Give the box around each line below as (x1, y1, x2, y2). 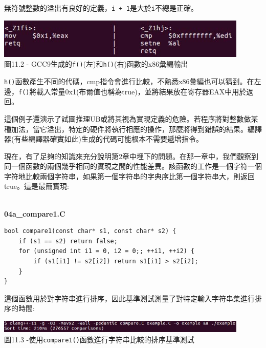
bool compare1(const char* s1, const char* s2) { (4, 227, 176, 235)
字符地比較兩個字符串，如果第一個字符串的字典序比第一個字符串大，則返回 (4, 170, 255, 181)
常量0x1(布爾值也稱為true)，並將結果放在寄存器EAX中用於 (51, 86, 247, 96)
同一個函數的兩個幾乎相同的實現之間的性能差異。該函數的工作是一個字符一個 (4, 161, 262, 171)
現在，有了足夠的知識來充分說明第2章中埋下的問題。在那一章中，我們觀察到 (4, 150, 258, 161)
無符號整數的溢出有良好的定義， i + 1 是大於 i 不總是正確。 (4, 3, 198, 13)
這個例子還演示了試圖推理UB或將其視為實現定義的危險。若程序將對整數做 (4, 113, 251, 124)
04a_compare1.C (4, 208, 65, 219)
